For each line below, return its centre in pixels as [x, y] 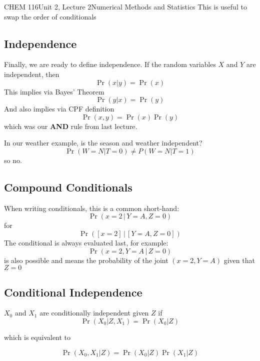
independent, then [32, 74]
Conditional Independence [73, 292]
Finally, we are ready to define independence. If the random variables [110, 64]
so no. [13, 160]
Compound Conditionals [68, 187]
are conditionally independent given [94, 313]
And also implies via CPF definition [59, 109]
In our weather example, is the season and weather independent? [103, 143]
